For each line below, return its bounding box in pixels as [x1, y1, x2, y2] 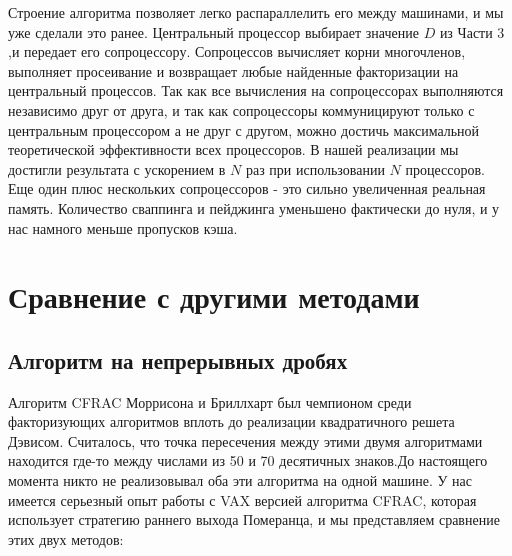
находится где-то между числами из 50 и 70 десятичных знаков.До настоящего [8, 450, 488, 471]
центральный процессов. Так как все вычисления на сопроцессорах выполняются [8, 80, 504, 101]
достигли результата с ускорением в [8, 158, 226, 179]
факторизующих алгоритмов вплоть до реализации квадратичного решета [8, 411, 455, 432]
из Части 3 [439, 21, 505, 42]
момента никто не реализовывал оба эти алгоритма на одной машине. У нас [8, 470, 472, 491]
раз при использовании [245, 158, 385, 179]
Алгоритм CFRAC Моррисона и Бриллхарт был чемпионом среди [8, 391, 412, 412]
